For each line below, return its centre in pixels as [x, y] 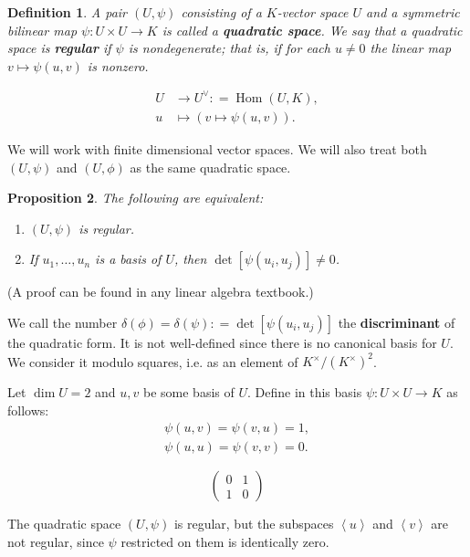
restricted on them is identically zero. [225, 541]
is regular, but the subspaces [254, 524]
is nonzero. [118, 65]
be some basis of [189, 392]
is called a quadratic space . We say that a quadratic [312, 30]
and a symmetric [413, 12]
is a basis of [128, 259]
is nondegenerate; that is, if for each [229, 48]
